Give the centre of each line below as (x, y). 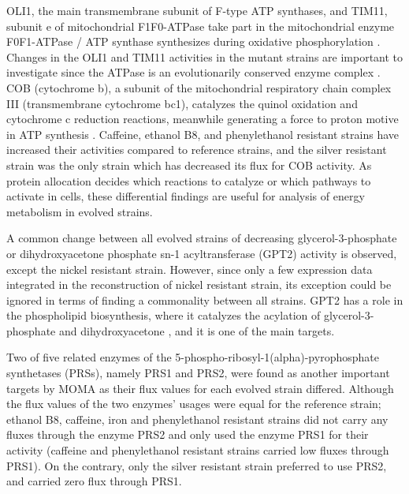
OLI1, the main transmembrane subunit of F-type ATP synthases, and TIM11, (197, 10)
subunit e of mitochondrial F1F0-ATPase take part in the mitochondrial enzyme (201, 26)
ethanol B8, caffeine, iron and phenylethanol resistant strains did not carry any (197, 419)
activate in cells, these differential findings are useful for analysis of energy (186, 196)
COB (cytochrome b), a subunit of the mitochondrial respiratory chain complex (199, 87)
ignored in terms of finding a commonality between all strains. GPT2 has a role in (205, 299)
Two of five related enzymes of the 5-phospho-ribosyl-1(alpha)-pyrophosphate (193, 357)
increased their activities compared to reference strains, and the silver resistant (197, 150)
